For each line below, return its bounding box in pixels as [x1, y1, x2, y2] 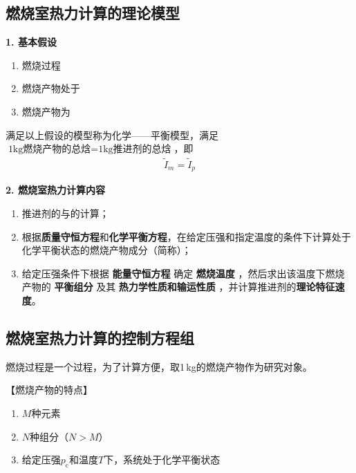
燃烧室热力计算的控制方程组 [6, 327, 194, 349]
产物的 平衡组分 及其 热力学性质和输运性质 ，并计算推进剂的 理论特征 [21, 279, 335, 294]
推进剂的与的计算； [21, 206, 109, 221]
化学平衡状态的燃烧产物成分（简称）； [21, 243, 191, 257]
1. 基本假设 [6, 35, 57, 49]
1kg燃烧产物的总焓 [8, 145, 91, 155]
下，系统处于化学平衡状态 [104, 452, 221, 467]
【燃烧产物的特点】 [6, 382, 93, 397]
